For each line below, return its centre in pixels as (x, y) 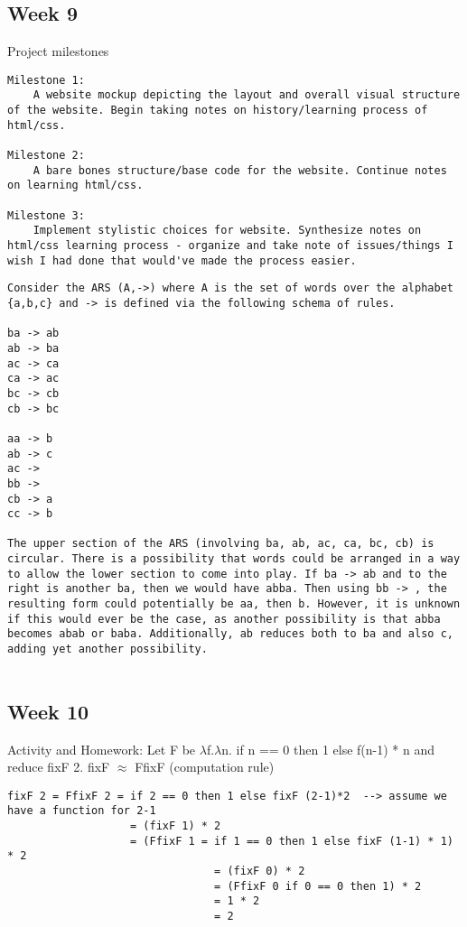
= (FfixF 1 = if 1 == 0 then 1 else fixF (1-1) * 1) (292, 841)
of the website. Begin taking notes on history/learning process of (218, 111)
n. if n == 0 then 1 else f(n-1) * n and (328, 749)
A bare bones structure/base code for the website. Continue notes (240, 170)
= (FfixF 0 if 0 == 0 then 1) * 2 (318, 886)
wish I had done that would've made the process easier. (182, 260)
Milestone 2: (46, 156)
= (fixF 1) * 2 (176, 826)
